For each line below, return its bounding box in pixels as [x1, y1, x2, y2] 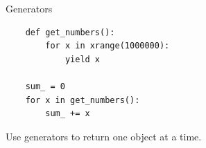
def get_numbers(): [25, 27, 115, 37]
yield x [65, 54, 101, 64]
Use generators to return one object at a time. [6, 129, 202, 143]
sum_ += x [45, 109, 90, 119]
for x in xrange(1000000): [45, 41, 170, 51]
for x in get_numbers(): [25, 95, 140, 105]
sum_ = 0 [25, 81, 65, 91]
